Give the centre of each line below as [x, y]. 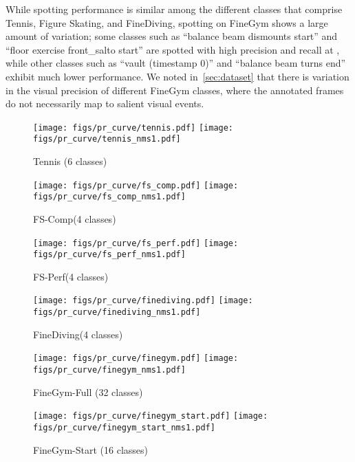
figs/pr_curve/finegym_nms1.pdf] [109, 370]
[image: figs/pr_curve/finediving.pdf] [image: [143, 301]
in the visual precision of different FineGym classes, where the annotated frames [175, 90]
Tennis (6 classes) [70, 161]
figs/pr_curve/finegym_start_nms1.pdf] [124, 427]
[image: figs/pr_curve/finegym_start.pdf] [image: [151, 416]
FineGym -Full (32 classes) [88, 392]
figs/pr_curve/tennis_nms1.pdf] [107, 139]
